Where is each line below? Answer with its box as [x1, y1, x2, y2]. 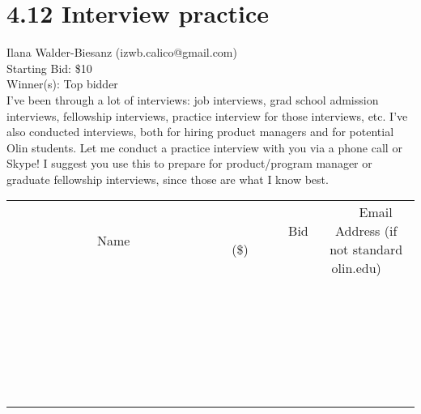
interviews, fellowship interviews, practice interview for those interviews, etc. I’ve [6, 107, 408, 124]
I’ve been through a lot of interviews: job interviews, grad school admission [6, 91, 379, 108]
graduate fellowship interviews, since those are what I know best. [6, 170, 329, 187]
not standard [330, 240, 403, 259]
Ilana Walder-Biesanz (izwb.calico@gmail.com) [6, 44, 237, 61]
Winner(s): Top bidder [6, 75, 118, 92]
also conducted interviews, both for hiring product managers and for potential [6, 123, 394, 140]
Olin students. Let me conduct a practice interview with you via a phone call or [6, 139, 402, 156]
